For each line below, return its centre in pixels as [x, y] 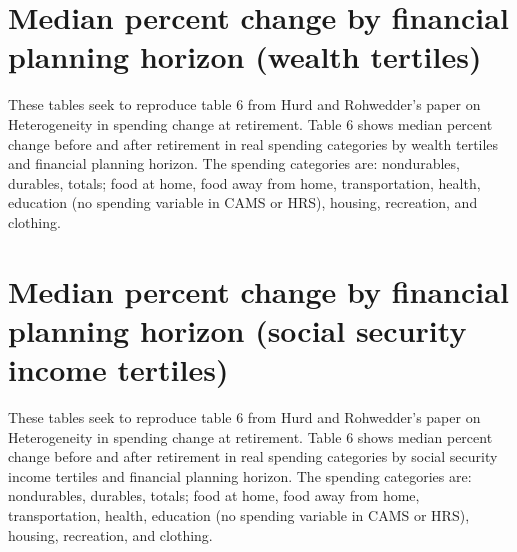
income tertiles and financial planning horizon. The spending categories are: [240, 475]
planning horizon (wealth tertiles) [245, 56]
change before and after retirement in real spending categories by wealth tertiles [253, 143]
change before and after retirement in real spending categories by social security [253, 456]
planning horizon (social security [237, 329]
